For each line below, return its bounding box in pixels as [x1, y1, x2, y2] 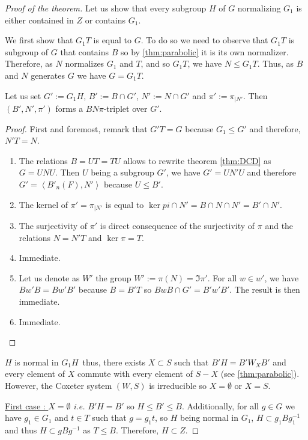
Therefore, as [5, 57, 53, 70]
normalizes [65, 57, 104, 70]
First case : [5, 399, 46, 412]
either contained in [5, 13, 74, 26]
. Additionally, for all [181, 399, 259, 412]
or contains [85, 13, 126, 26]
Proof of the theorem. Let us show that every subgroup [5, 2, 207, 14]
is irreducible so [149, 379, 207, 391]
